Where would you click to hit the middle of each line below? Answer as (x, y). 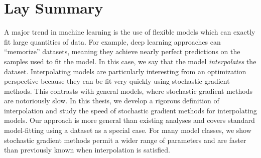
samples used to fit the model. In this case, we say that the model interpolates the (130, 61)
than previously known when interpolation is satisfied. (87, 150)
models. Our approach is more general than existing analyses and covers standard (129, 120)
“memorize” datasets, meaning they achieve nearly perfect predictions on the (122, 51)
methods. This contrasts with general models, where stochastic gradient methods (128, 91)
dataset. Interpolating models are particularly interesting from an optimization (125, 71)
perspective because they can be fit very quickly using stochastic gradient (117, 81)
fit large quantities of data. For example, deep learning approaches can (112, 41)
